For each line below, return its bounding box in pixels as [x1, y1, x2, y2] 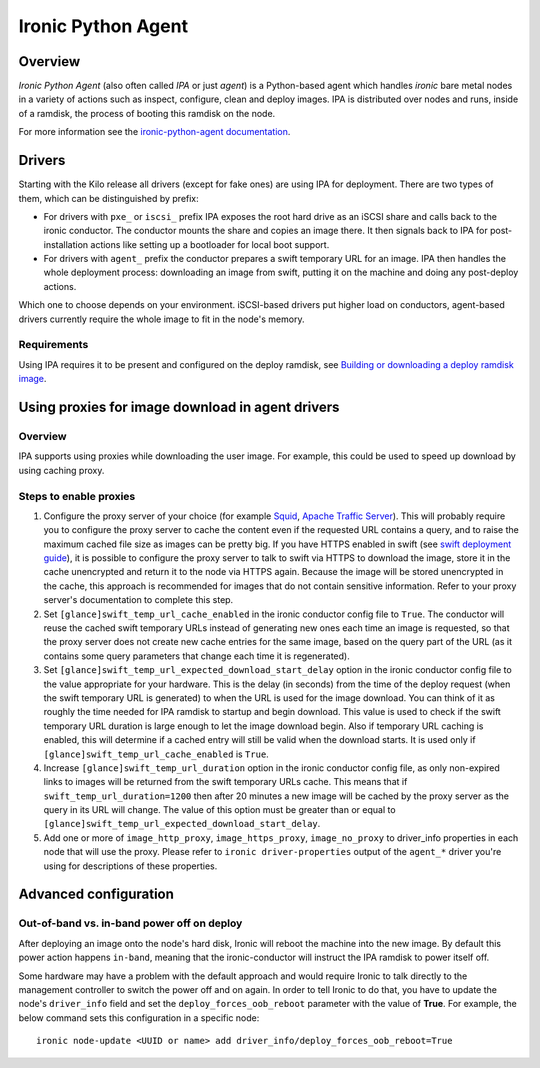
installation [43, 238, 89, 250]
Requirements [18, 338, 89, 352]
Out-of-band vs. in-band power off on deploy [18, 916, 243, 930]
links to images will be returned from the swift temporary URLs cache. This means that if [43, 776, 408, 788]
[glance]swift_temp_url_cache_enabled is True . [43, 748, 269, 760]
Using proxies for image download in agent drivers [18, 399, 340, 415]
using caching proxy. [18, 464, 105, 476]
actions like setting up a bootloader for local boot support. [90, 238, 330, 250]
